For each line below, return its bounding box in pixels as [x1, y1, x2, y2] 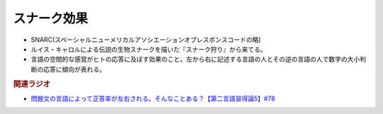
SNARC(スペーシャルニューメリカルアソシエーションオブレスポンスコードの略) [30, 35, 262, 44]
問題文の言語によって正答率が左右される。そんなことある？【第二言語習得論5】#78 [30, 94, 276, 103]
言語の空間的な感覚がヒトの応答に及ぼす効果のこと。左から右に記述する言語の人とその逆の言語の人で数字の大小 [30, 55, 360, 64]
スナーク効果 [13, 11, 89, 26]
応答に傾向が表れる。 [43, 64, 106, 74]
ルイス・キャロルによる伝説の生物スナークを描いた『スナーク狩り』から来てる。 [30, 45, 267, 53]
